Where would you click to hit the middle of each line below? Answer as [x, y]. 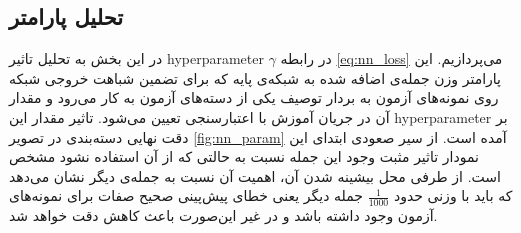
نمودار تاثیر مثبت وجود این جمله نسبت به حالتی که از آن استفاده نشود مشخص [244, 156]
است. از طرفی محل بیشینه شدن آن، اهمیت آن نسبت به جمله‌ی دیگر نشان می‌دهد [255, 175]
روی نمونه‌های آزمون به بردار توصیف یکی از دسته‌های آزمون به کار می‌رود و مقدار [254, 97]
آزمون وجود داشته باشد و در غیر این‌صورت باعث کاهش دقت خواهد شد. [223, 215]
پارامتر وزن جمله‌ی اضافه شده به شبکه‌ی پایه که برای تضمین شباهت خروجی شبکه [255, 77]
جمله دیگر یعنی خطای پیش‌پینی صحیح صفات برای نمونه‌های [186, 195]
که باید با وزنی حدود [453, 195]
